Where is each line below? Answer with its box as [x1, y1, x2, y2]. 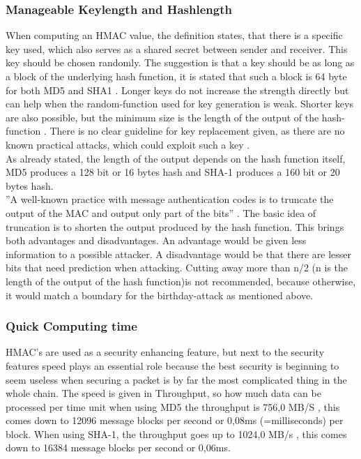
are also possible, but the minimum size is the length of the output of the [6, 110, 319, 124]
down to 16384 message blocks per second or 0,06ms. [6, 440, 231, 455]
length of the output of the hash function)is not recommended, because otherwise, [6, 273, 356, 288]
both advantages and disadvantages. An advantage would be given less [6, 233, 307, 248]
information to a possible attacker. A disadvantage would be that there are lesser [6, 246, 352, 261]
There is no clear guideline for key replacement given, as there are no [49, 123, 345, 138]
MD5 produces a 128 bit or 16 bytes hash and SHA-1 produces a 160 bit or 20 [6, 165, 340, 179]
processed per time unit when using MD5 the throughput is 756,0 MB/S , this [6, 399, 340, 414]
